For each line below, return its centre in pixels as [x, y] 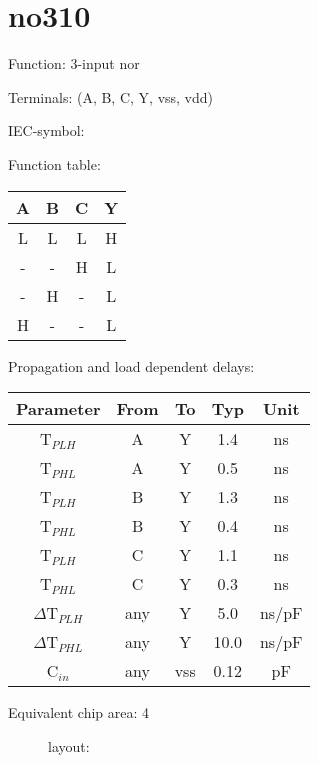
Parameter [58, 409]
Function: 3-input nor [74, 63]
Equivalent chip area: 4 [79, 712]
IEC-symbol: [46, 130]
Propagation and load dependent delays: [131, 365]
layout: [69, 745]
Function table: [54, 163]
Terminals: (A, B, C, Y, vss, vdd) [111, 96]
